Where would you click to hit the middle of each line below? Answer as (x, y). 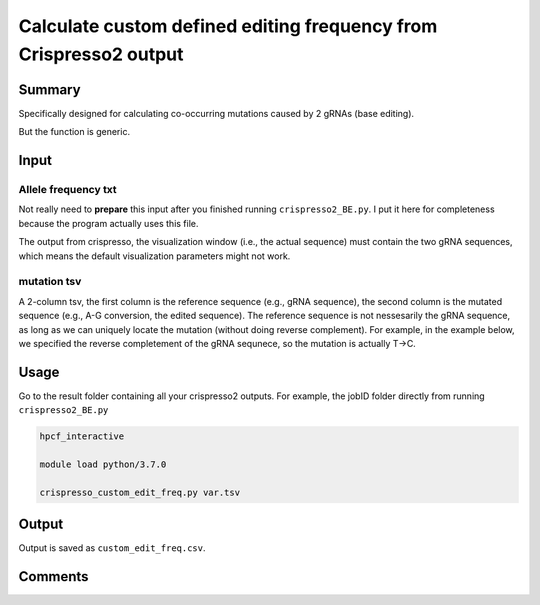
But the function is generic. (74, 132)
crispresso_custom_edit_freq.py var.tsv (139, 492)
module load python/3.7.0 (103, 464)
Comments (53, 576)
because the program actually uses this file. (108, 223)
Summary (49, 89)
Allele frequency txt (67, 190)
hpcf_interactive (82, 436)
